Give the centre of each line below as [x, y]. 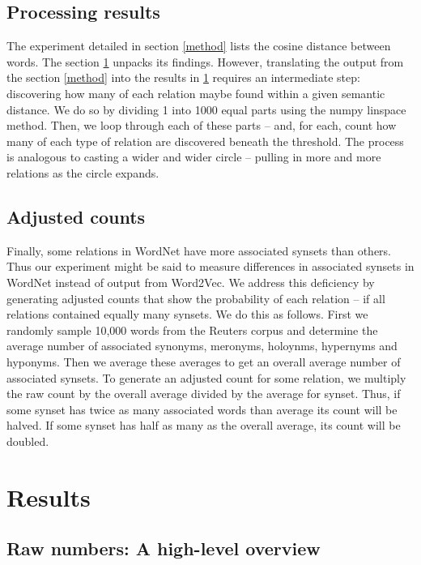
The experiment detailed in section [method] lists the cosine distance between [199, 46]
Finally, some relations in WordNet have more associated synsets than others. [199, 250]
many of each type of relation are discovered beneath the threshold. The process [205, 141]
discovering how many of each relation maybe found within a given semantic [196, 93]
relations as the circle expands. [83, 172]
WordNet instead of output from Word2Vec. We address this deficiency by [191, 282]
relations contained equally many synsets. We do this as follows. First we [187, 314]
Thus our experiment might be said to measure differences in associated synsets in [210, 266]
